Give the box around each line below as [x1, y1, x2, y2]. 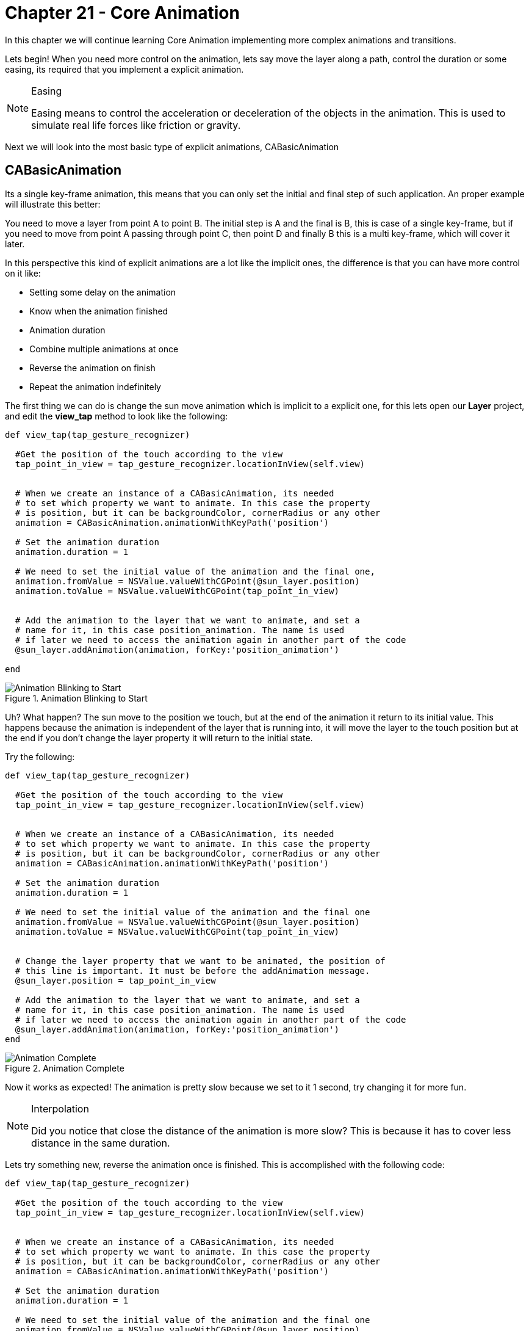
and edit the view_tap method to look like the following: [5, 410, 228, 421]
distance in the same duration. [31, 1136, 170, 1149]
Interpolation [31, 1102, 89, 1115]
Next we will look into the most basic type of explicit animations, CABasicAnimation [5, 141, 339, 152]
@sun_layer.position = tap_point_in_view [15, 975, 216, 985]
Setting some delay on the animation [29, 286, 176, 297]
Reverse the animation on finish [29, 362, 156, 373]
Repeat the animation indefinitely [29, 381, 161, 392]
